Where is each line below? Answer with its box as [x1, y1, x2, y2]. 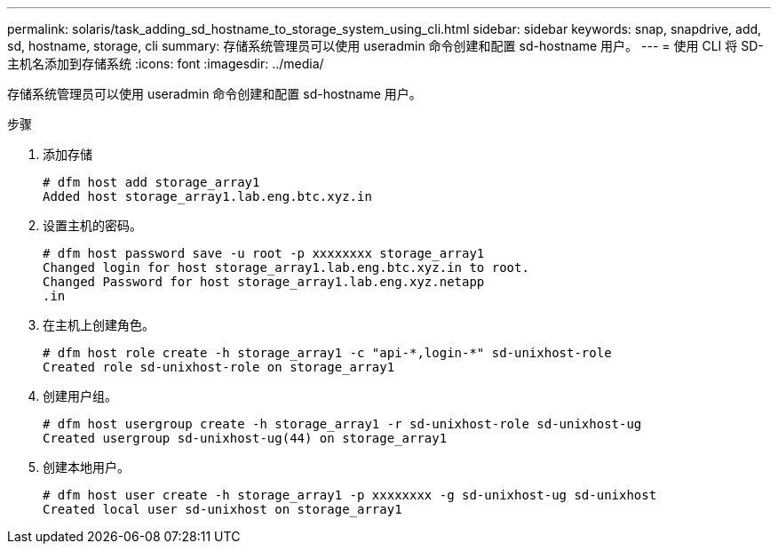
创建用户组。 [43, 388, 117, 403]
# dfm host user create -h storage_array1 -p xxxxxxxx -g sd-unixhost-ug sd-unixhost [43, 488, 657, 502]
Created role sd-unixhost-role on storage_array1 [43, 360, 395, 374]
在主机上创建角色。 [43, 317, 155, 332]
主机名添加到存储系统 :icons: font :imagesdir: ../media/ [7, 56, 324, 71]
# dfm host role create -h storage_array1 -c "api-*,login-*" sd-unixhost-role [43, 346, 612, 360]
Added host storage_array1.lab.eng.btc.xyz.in [43, 189, 372, 204]
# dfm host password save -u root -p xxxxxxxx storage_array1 [43, 246, 485, 260]
